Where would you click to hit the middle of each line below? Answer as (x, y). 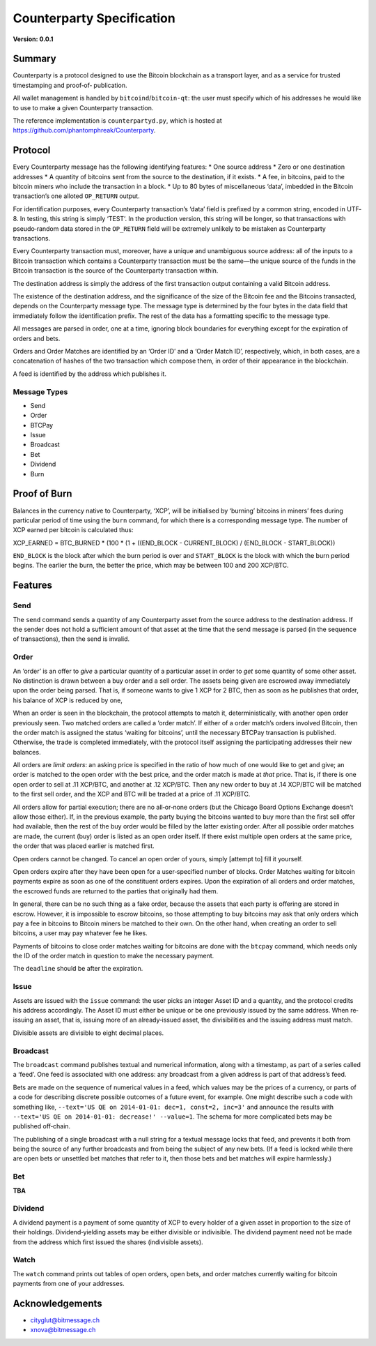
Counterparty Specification (94, 18)
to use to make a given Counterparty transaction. (83, 107)
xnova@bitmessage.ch (63, 1330)
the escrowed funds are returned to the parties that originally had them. (116, 891)
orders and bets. (37, 338)
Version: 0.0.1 (33, 39)
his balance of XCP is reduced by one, (68, 700)
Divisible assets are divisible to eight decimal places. (88, 1033)
